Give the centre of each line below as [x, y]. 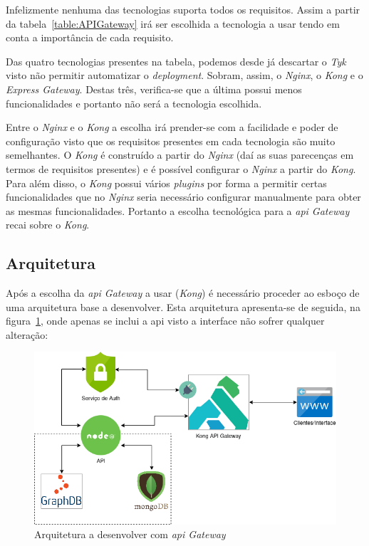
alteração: [27, 334]
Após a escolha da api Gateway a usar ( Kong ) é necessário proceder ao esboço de [183, 293]
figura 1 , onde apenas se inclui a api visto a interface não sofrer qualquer [165, 321]
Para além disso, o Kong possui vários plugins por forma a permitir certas [166, 183]
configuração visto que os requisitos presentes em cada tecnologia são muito [171, 141]
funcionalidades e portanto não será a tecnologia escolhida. [134, 103]
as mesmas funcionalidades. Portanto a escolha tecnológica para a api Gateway [178, 210]
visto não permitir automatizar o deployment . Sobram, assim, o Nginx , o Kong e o [184, 75]
